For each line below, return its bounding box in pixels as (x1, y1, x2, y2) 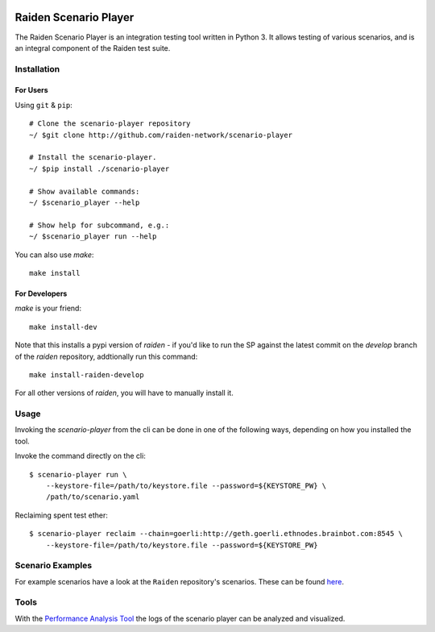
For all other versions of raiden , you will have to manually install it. (14, 388, 234, 398)
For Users (14, 85, 48, 95)
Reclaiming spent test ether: (14, 510, 108, 520)
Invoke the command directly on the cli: (14, 451, 147, 461)
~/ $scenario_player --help (29, 197, 140, 207)
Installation (14, 63, 60, 74)
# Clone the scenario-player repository (29, 119, 191, 128)
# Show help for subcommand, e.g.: (29, 220, 170, 230)
